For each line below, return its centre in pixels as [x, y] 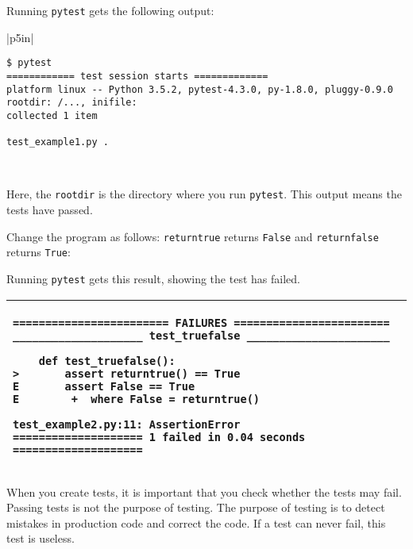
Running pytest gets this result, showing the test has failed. [153, 278]
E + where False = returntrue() [136, 399]
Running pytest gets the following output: [110, 10]
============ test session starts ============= [137, 76]
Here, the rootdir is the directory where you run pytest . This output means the [204, 194]
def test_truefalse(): [107, 361]
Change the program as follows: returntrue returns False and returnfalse [193, 236]
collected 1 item [52, 115]
